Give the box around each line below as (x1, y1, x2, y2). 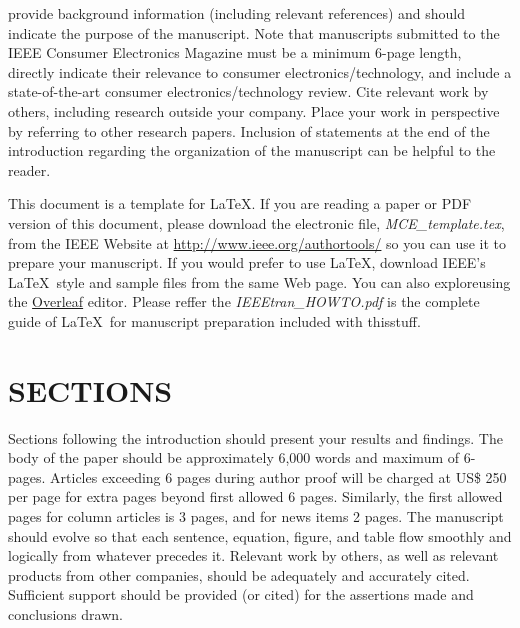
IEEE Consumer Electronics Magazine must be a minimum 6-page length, (8, 42, 462, 63)
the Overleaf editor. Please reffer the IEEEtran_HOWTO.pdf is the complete (8, 291, 480, 312)
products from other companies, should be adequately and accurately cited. (8, 564, 470, 585)
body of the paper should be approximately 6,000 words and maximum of (8, 447, 460, 468)
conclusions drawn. (8, 603, 123, 624)
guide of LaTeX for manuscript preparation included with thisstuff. (8, 310, 421, 331)
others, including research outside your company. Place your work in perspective (8, 100, 500, 121)
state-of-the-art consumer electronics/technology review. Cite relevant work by (8, 81, 489, 102)
